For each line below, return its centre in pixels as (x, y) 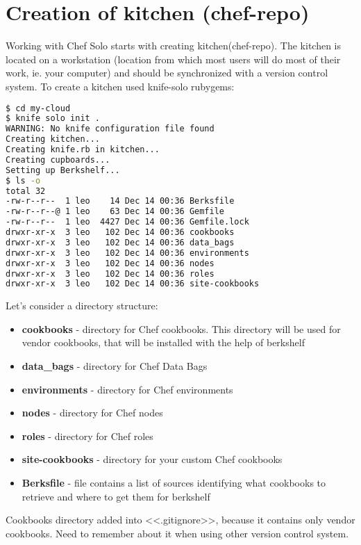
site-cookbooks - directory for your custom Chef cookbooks (152, 459)
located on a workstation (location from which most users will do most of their (173, 59)
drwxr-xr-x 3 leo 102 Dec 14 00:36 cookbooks (120, 232)
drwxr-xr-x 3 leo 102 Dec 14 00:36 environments (127, 253)
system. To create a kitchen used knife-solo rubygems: (120, 86)
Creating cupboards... (58, 160)
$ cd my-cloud (38, 108)
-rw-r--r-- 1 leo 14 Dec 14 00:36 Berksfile (120, 201)
